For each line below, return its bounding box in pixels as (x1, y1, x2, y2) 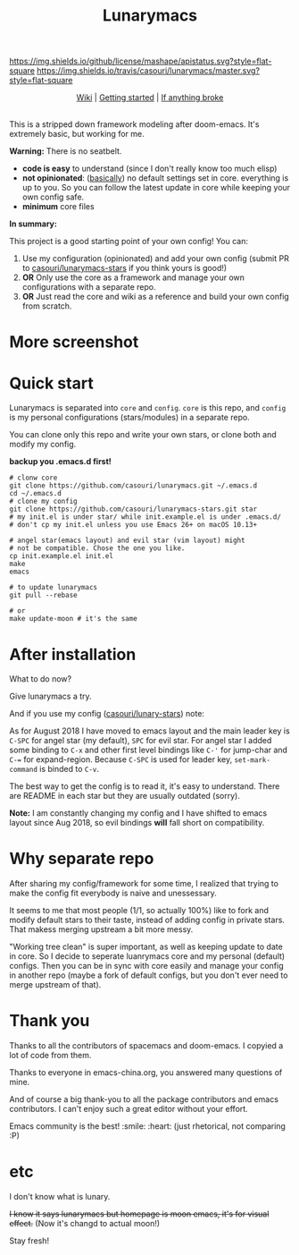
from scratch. (21, 301, 72, 311)
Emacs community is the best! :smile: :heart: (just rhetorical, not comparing (9, 1121, 286, 1132)
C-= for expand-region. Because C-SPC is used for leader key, (9, 754, 233, 765)
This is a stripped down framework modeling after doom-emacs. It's (9, 119, 260, 130)
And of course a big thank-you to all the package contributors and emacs (9, 1094, 279, 1105)
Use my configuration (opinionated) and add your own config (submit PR (21, 253, 290, 264)
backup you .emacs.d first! (9, 456, 112, 467)
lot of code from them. (9, 1050, 92, 1061)
